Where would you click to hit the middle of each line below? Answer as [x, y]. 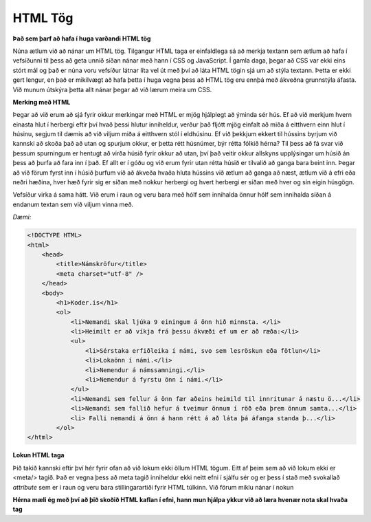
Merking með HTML [42, 102]
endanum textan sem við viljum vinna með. [73, 204]
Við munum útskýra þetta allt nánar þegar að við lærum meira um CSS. [112, 89]
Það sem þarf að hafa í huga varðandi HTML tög [82, 39]
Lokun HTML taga [38, 455]
